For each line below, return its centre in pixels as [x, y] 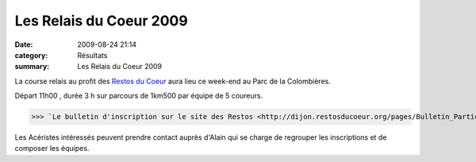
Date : [24, 44]
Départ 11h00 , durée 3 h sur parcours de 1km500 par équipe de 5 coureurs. [139, 96]
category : [31, 55]
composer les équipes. [52, 148]
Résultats [92, 55]
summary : [32, 67]
